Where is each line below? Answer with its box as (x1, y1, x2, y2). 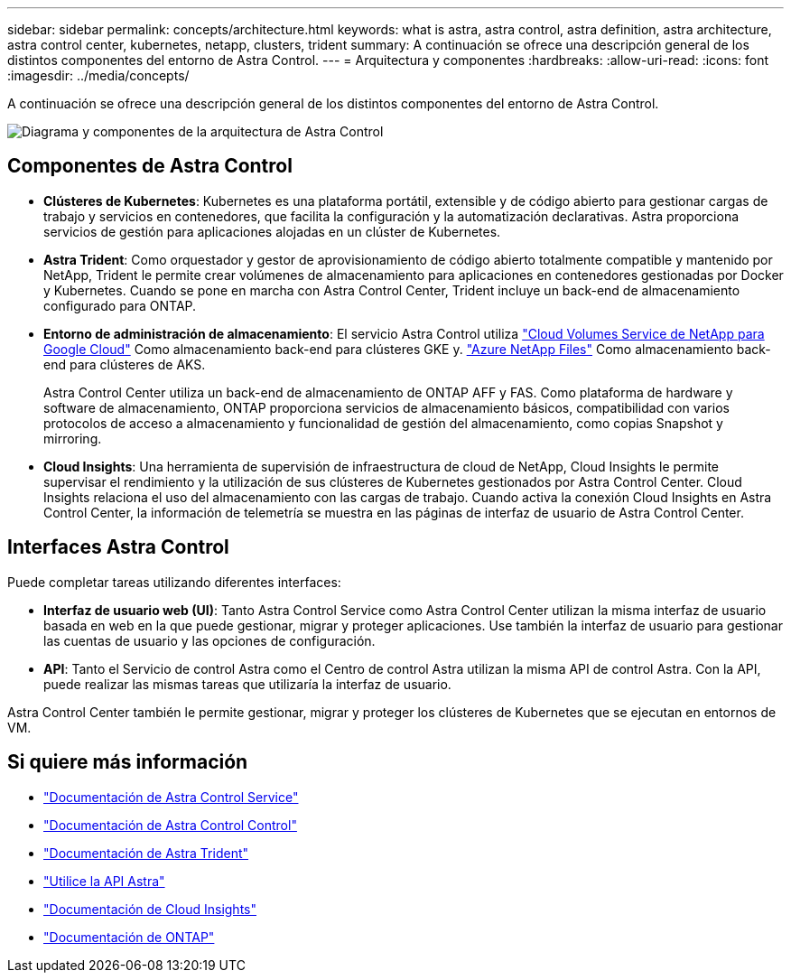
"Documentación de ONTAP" (43, 929, 215, 945)
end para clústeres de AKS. (43, 356, 206, 372)
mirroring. (43, 430, 102, 446)
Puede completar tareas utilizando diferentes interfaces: (7, 574, 341, 590)
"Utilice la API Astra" (43, 873, 165, 889)
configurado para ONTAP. (43, 297, 197, 313)
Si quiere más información (7, 751, 248, 774)
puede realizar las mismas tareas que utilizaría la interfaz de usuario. (43, 676, 451, 692)
